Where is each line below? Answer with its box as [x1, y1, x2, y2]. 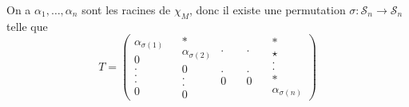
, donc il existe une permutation [189, 2, 346, 17]
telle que [6, 17, 48, 34]
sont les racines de [81, 2, 171, 17]
